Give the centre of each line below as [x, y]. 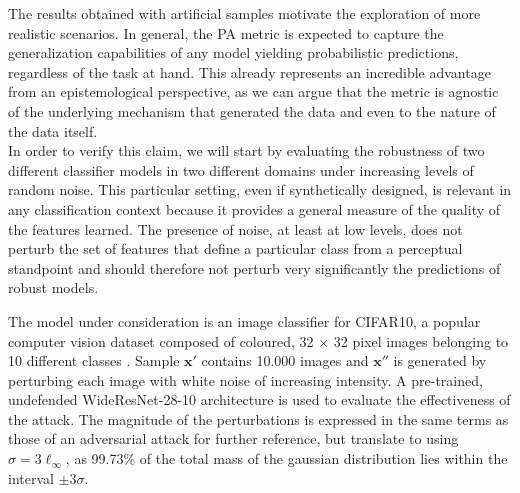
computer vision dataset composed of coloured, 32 [161, 340]
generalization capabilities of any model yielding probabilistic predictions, [233, 52]
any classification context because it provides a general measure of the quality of [254, 208]
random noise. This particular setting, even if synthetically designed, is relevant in [260, 189]
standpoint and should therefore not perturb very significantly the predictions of [254, 267]
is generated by [440, 360]
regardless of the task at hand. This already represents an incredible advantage [249, 71]
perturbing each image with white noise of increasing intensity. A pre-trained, [245, 379]
